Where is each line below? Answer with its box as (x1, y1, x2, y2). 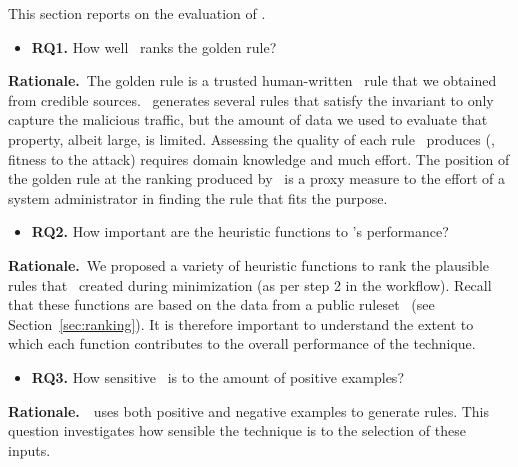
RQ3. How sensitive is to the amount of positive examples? (31, 366, 404, 387)
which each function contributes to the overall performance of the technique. (8, 333, 476, 354)
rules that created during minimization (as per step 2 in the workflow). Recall (8, 274, 492, 295)
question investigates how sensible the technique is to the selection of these (8, 420, 466, 441)
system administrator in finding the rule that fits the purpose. (8, 187, 388, 208)
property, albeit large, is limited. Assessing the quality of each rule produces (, (8, 128, 495, 149)
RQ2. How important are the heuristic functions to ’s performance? (31, 221, 449, 242)
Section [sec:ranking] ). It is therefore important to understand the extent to (8, 313, 474, 334)
